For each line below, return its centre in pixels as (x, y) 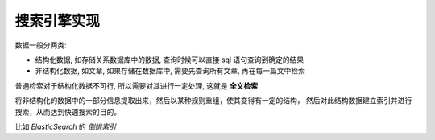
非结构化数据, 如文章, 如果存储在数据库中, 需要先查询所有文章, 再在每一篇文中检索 (170, 71)
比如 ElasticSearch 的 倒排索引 (66, 126)
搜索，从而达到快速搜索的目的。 (68, 112)
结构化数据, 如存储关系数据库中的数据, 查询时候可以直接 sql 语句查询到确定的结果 (170, 60)
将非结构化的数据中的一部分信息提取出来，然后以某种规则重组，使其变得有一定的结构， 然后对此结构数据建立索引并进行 (213, 101)
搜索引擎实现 (58, 21)
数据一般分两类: (41, 45)
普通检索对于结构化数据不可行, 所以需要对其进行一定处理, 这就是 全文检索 (136, 85)
